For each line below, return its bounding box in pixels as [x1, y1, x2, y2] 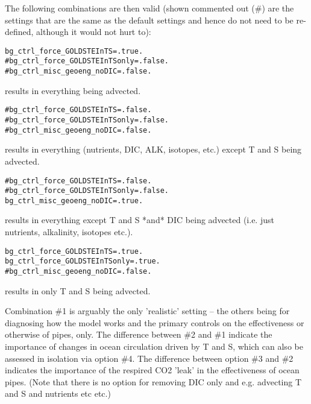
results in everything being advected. [5, 84, 141, 96]
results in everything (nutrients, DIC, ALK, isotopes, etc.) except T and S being [5, 143, 302, 156]
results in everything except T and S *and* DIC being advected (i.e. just [5, 213, 274, 226]
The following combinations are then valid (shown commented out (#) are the [5, 2, 294, 14]
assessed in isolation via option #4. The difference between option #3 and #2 [5, 352, 294, 364]
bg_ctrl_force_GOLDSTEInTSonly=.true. [5, 257, 160, 266]
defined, [5, 25, 34, 38]
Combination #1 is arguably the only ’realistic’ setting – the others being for [5, 305, 290, 317]
